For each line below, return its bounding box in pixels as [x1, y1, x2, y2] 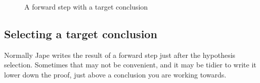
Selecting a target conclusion [4, 26, 157, 41]
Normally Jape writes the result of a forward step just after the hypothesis [4, 49, 236, 60]
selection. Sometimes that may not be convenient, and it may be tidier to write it [4, 59, 256, 70]
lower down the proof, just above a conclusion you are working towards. [4, 69, 227, 79]
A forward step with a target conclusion [24, 2, 148, 12]
